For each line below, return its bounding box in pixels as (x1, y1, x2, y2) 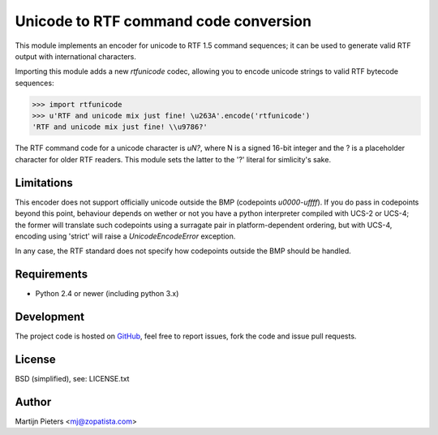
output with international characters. (15, 51, 137, 61)
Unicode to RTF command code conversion (15, 12, 312, 30)
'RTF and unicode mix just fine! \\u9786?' (32, 123, 208, 131)
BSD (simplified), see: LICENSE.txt (15, 374, 130, 384)
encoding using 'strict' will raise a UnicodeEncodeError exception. (15, 231, 236, 241)
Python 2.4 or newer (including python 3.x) (35, 289, 179, 299)
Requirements (15, 268, 88, 282)
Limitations (15, 175, 73, 190)
